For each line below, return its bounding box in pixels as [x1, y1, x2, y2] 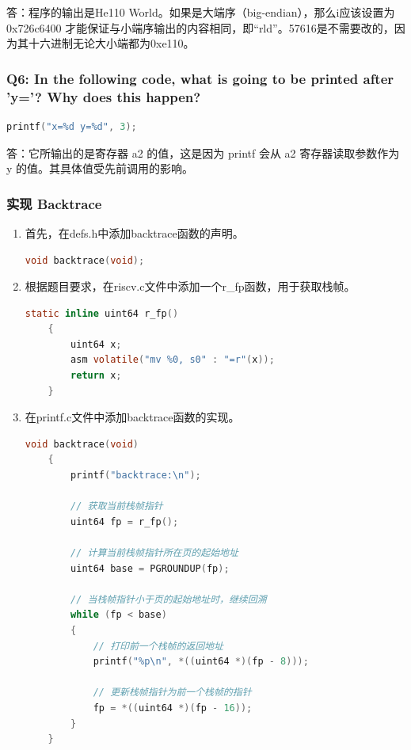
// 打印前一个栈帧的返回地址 [93, 640, 223, 652]
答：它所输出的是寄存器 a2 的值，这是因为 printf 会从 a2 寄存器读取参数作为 [6, 144, 400, 161]
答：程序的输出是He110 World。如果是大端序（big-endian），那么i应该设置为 [6, 4, 395, 20]
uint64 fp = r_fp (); [70, 516, 179, 527]
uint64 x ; [70, 338, 122, 350]
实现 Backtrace [6, 193, 102, 213]
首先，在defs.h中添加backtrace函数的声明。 [25, 224, 244, 241]
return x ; [70, 370, 122, 382]
